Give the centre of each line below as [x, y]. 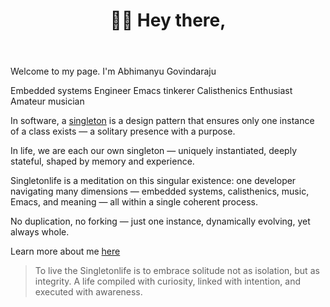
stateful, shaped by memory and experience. [102, 161]
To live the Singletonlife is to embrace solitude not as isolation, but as [177, 271]
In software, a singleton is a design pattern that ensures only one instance [162, 121]
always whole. [40, 232]
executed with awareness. [88, 292]
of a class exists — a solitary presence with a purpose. [123, 131]
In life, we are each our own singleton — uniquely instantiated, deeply [154, 151]
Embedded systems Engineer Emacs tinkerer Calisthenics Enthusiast [151, 91]
